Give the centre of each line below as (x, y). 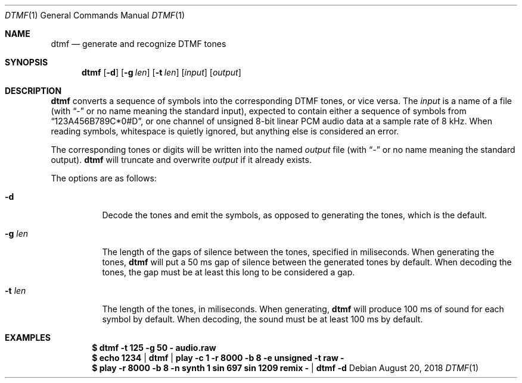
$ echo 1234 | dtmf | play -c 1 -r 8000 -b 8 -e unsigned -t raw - (218, 358)
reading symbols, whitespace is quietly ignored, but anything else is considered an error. (225, 131)
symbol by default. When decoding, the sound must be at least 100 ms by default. (262, 319)
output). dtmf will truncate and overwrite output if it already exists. (181, 160)
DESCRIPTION (33, 91)
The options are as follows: (104, 178)
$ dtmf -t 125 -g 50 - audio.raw (154, 348)
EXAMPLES (28, 338)
